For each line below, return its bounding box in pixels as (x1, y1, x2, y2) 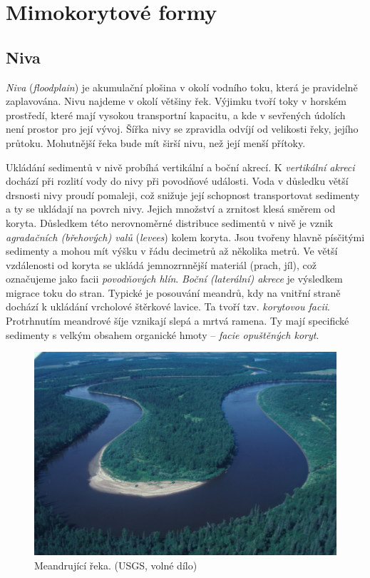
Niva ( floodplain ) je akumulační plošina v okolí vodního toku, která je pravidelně (6, 79, 358, 94)
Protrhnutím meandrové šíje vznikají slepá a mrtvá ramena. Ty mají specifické (6, 313, 349, 328)
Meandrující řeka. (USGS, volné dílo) (34, 557, 197, 572)
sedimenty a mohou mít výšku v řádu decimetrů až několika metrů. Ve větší (6, 243, 338, 258)
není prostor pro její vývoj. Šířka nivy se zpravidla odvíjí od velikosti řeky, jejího (6, 121, 359, 136)
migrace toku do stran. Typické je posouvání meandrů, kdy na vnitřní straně (6, 285, 341, 300)
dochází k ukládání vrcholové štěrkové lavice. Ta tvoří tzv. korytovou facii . (6, 299, 330, 314)
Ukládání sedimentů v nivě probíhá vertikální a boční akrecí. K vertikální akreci (6, 159, 355, 174)
